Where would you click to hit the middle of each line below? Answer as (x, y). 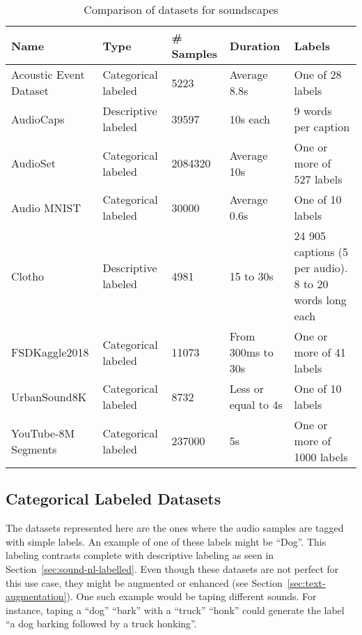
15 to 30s (251, 276)
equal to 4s (256, 404)
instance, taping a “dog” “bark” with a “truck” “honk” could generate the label (175, 610)
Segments (34, 449)
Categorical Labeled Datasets (113, 499)
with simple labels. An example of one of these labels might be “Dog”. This (166, 541)
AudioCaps (38, 119)
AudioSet (34, 163)
